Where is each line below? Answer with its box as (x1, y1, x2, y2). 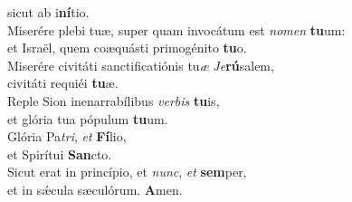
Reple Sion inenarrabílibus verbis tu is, (7, 91, 220, 110)
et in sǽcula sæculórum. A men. (7, 179, 183, 198)
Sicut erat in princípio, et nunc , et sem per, (7, 162, 247, 181)
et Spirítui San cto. (7, 144, 112, 163)
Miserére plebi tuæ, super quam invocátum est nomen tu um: (7, 20, 346, 39)
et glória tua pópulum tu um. (7, 109, 168, 128)
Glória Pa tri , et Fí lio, (7, 127, 127, 146)
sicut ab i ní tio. (7, 3, 90, 21)
